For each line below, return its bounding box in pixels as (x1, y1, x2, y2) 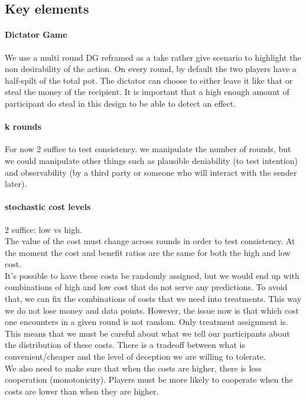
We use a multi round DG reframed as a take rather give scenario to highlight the (5, 51, 301, 63)
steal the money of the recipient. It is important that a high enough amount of (5, 86, 289, 98)
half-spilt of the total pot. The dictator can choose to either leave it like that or (5, 74, 293, 86)
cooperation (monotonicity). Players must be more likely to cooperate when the (5, 373, 293, 386)
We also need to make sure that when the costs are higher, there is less (5, 361, 262, 374)
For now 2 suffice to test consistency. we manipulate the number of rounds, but (5, 143, 291, 155)
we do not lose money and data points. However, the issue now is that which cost (5, 304, 299, 316)
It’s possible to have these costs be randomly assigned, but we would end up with (5, 269, 300, 281)
